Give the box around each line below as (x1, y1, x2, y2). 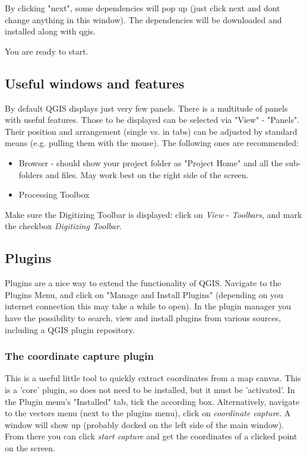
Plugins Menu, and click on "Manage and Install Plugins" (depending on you (5, 288, 283, 300)
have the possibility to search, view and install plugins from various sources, (5, 311, 281, 324)
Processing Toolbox (18, 188, 90, 201)
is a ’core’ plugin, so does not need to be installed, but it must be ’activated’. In (5, 383, 295, 395)
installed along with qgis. (5, 25, 96, 37)
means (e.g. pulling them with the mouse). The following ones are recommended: (5, 137, 299, 149)
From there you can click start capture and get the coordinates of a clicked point (5, 430, 297, 442)
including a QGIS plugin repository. (5, 323, 135, 335)
